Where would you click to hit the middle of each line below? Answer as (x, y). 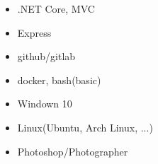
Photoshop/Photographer (73, 151)
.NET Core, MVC (56, 8)
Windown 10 (45, 104)
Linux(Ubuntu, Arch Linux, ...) (85, 127)
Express (34, 32)
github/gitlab (46, 56)
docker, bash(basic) (59, 80)
